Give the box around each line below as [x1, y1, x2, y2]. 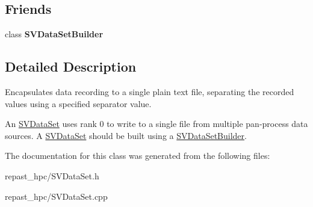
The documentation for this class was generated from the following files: [5, 149, 270, 162]
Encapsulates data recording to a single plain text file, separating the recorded [5, 85, 294, 97]
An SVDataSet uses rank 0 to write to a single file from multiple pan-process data [5, 117, 308, 130]
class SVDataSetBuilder [5, 28, 104, 40]
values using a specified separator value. [5, 97, 152, 110]
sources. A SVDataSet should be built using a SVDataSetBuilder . [5, 129, 247, 141]
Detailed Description [5, 57, 137, 76]
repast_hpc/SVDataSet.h [5, 169, 99, 182]
